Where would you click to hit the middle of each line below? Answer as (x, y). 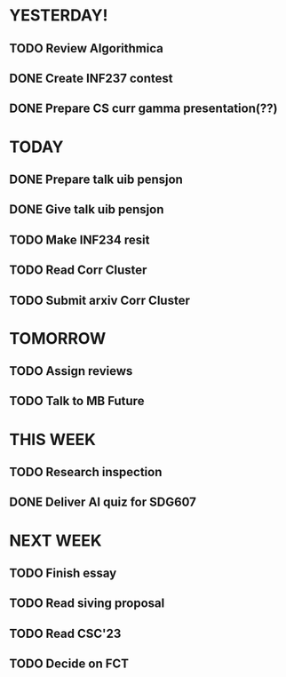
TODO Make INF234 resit (79, 239)
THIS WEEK (52, 439)
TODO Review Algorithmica (87, 48)
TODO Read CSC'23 (65, 633)
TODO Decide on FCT (69, 664)
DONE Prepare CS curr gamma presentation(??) (143, 109)
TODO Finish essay (63, 573)
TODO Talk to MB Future (77, 401)
